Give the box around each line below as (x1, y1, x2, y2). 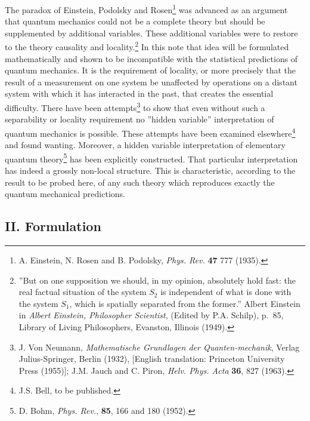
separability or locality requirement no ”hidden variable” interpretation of (5, 113, 274, 125)
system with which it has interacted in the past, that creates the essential (5, 87, 274, 100)
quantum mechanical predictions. (5, 188, 125, 200)
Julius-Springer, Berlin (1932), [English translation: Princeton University (18, 352, 285, 365)
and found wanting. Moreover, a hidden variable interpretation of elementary (5, 139, 286, 151)
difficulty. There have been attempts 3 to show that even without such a (5, 100, 265, 113)
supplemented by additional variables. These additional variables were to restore (5, 26, 298, 39)
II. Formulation (5, 217, 101, 235)
